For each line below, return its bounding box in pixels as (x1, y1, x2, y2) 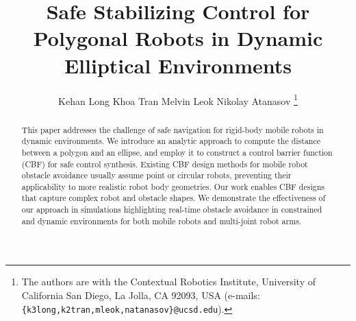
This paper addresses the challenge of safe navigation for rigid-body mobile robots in (21, 123, 324, 135)
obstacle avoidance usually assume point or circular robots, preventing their (21, 169, 292, 181)
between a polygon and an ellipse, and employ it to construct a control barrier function (21, 146, 333, 158)
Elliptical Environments (64, 51, 292, 79)
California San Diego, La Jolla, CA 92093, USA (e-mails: (21, 288, 260, 302)
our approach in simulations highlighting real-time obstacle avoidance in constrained (21, 204, 322, 215)
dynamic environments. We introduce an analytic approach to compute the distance (21, 135, 321, 147)
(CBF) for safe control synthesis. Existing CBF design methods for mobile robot (21, 158, 308, 169)
